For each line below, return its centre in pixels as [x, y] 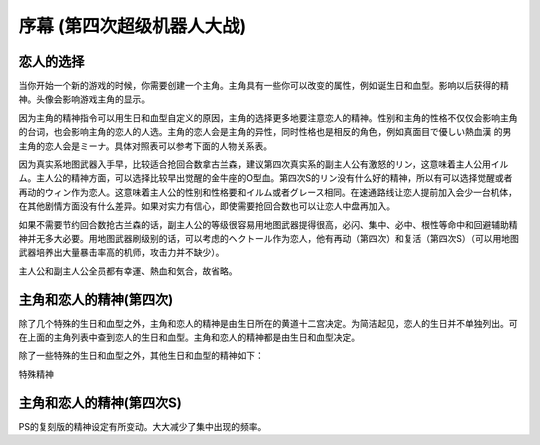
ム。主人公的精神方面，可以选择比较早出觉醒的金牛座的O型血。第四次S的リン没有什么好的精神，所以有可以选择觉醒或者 [265, 178]
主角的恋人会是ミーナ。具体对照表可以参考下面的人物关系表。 [145, 146]
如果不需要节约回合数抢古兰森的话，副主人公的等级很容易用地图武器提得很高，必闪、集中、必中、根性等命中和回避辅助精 [268, 224]
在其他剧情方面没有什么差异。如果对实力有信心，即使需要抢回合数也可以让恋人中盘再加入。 [206, 206]
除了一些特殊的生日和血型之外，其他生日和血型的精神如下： [141, 356]
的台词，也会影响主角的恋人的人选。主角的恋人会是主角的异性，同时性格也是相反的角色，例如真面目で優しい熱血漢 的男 [265, 132]
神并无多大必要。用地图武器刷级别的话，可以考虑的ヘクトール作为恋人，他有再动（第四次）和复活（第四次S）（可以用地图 [268, 238]
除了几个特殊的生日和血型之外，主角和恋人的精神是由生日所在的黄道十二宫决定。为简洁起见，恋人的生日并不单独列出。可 [268, 323]
